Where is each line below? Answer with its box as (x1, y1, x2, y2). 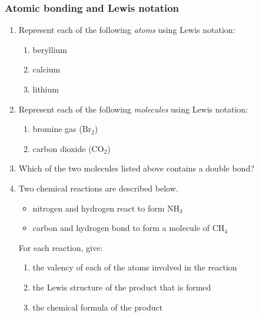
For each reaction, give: (18, 241, 103, 253)
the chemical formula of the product (32, 301, 163, 313)
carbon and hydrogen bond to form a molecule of (32, 222, 210, 234)
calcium (32, 63, 61, 75)
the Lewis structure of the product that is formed (32, 280, 211, 293)
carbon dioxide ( (32, 142, 92, 154)
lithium (32, 83, 59, 95)
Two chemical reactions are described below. (18, 181, 178, 194)
